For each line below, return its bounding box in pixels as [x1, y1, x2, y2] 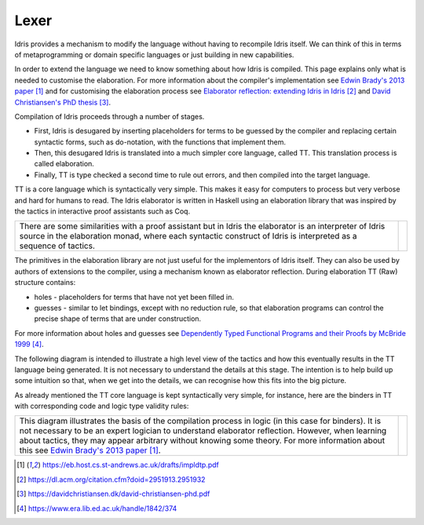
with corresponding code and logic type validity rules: [14, 401, 189, 411]
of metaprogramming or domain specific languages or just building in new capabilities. [14, 49, 294, 59]
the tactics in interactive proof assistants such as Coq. [14, 206, 191, 216]
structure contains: [14, 278, 76, 287]
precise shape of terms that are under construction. [34, 314, 202, 323]
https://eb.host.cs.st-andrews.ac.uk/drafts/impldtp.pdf [42, 460, 219, 470]
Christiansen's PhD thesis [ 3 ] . [14, 97, 111, 107]
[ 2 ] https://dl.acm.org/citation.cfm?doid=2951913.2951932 [16, 475, 206, 484]
